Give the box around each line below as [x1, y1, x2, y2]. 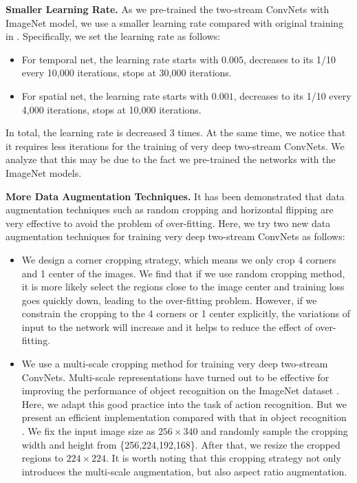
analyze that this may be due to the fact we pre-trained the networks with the [6, 152, 336, 167]
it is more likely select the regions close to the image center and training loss [21, 279, 345, 294]
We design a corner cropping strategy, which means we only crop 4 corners [21, 252, 336, 266]
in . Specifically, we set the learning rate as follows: [6, 29, 221, 43]
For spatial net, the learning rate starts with [21, 88, 209, 103]
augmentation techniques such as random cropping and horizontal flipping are [6, 202, 334, 217]
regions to [21, 451, 63, 465]
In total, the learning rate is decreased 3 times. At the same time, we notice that [6, 125, 346, 140]
